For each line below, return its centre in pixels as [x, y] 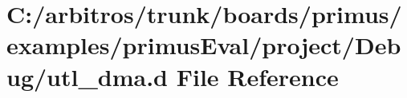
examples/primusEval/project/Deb [204, 45]
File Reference [257, 76]
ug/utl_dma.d [87, 76]
